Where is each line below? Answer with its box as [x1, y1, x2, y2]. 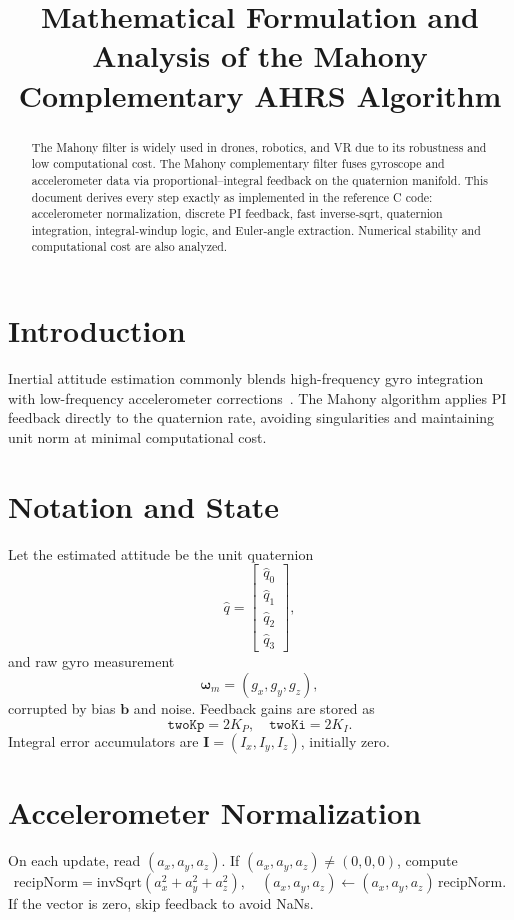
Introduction [8, 310, 186, 351]
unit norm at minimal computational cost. [8, 426, 267, 447]
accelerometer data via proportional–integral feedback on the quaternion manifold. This [31, 171, 488, 188]
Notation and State [8, 485, 280, 526]
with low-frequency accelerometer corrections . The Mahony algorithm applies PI [8, 387, 507, 408]
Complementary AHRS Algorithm [18, 74, 502, 115]
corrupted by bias [8, 697, 116, 718]
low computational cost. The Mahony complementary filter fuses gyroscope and [31, 155, 445, 172]
